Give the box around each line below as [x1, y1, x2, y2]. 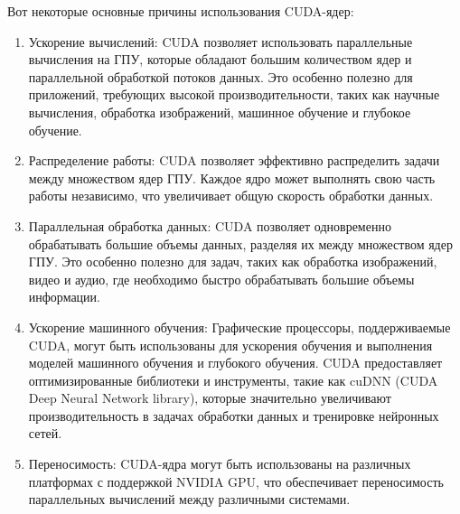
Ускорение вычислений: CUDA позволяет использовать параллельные [28, 32, 413, 51]
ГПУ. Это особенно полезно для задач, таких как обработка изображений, [28, 252, 437, 271]
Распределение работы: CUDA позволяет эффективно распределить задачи [28, 151, 440, 170]
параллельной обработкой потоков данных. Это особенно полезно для [28, 67, 413, 86]
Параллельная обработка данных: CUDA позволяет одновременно [28, 216, 391, 235]
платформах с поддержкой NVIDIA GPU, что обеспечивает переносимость [28, 472, 444, 491]
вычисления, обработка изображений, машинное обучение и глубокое [28, 102, 411, 121]
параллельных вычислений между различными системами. [28, 490, 351, 509]
